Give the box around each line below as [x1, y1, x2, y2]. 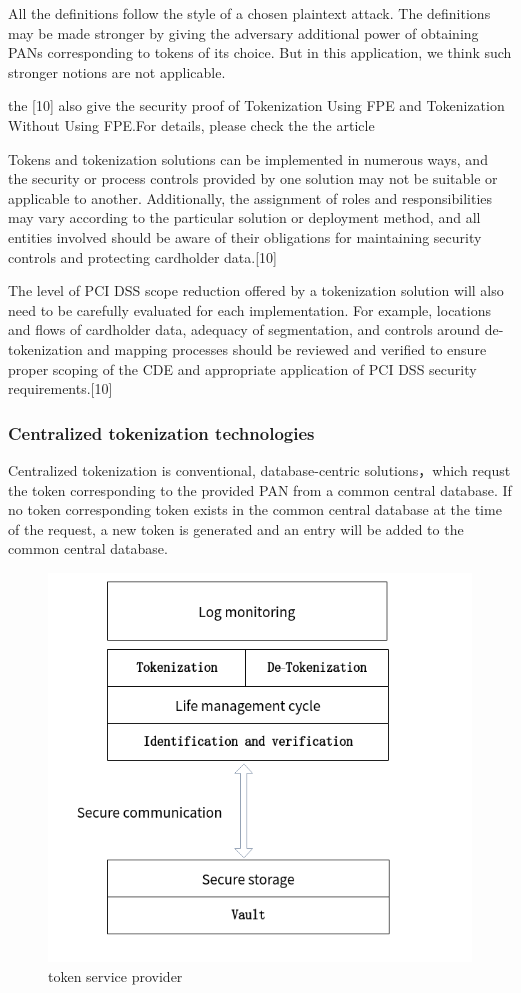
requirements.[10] [8, 378, 113, 399]
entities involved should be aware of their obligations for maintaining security [8, 226, 482, 247]
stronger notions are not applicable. [8, 61, 226, 82]
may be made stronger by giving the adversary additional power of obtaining [8, 22, 479, 43]
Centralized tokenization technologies [8, 420, 315, 445]
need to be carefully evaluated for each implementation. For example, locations [8, 299, 491, 320]
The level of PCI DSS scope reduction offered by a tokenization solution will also [8, 280, 504, 301]
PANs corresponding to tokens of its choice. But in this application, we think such [8, 42, 512, 63]
